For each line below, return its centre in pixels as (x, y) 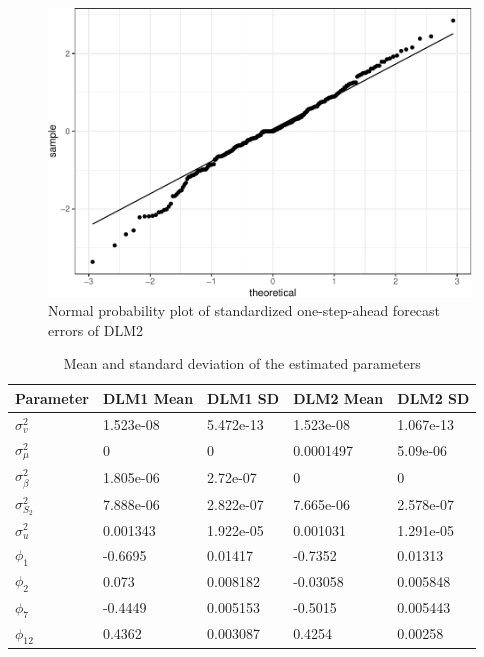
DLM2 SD (433, 397)
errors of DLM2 (96, 329)
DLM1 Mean (148, 397)
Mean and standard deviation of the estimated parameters (242, 363)
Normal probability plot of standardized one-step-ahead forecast (244, 310)
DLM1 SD (243, 397)
